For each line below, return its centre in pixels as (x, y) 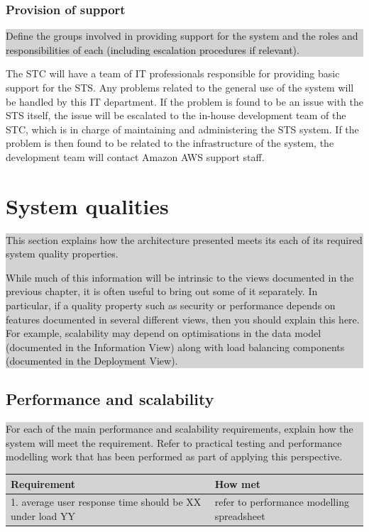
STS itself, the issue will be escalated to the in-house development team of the (176, 115)
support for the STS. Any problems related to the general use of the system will (180, 87)
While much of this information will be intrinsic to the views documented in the (180, 277)
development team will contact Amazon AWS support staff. (135, 156)
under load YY (43, 515)
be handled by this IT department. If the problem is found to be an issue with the (185, 101)
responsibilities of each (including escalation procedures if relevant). (153, 49)
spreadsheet (240, 515)
